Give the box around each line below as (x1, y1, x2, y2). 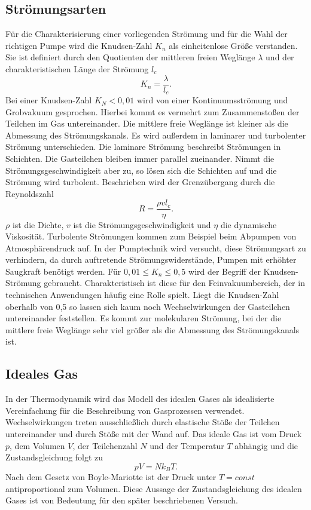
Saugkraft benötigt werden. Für (5, 265, 121, 277)
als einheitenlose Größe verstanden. (169, 39, 298, 51)
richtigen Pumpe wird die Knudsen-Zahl (5, 39, 153, 51)
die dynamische (220, 218, 277, 231)
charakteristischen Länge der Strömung (5, 62, 149, 75)
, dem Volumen (10, 439, 65, 451)
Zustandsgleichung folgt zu (5, 451, 103, 463)
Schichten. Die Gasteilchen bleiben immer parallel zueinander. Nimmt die (5, 152, 275, 165)
